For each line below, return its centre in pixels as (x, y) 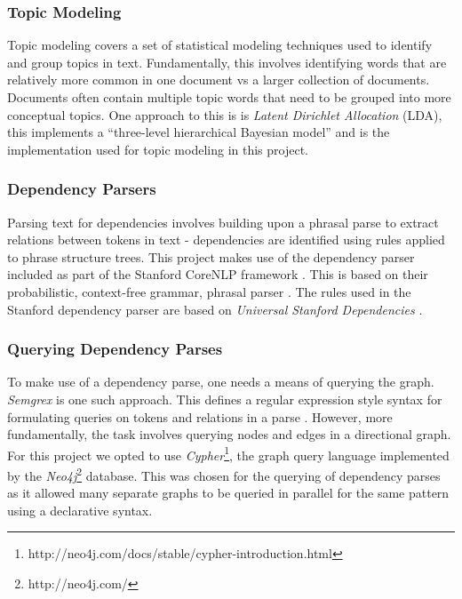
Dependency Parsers (82, 189)
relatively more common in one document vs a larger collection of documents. (219, 80)
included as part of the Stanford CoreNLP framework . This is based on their (218, 274)
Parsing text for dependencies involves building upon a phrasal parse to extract (223, 222)
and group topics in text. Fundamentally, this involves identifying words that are (227, 62)
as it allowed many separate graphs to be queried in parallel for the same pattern (228, 493)
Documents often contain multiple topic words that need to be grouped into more (229, 97)
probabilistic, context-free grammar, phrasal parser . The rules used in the (209, 291)
